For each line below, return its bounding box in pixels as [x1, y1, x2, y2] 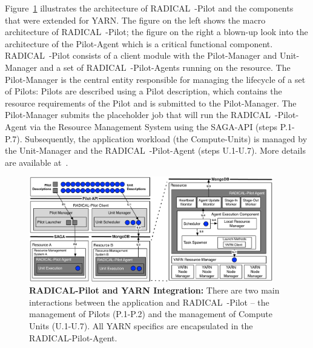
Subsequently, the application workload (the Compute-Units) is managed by [25, 132, 308, 145]
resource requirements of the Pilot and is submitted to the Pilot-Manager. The [5, 96, 297, 109]
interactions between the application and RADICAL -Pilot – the [29, 295, 269, 308]
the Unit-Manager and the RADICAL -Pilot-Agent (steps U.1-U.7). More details [5, 144, 306, 157]
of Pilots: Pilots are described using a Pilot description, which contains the [5, 85, 282, 97]
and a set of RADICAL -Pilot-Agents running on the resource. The [39, 61, 291, 73]
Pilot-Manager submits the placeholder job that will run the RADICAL [5, 108, 271, 121]
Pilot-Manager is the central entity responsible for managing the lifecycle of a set [5, 73, 306, 85]
